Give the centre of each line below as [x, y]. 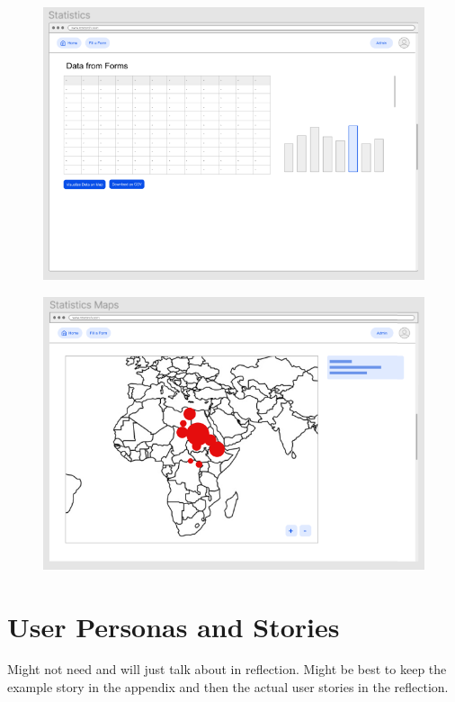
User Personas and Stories [174, 626]
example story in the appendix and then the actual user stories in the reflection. [228, 687]
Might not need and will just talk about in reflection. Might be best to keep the [227, 669]
